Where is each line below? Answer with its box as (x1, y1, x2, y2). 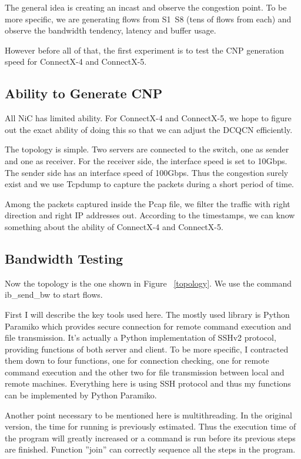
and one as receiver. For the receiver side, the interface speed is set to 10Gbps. (5, 154, 287, 167)
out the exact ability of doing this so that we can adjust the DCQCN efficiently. (5, 123, 293, 135)
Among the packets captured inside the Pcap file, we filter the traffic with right (5, 197, 290, 209)
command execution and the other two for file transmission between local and (5, 365, 285, 378)
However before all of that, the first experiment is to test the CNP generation (5, 44, 285, 56)
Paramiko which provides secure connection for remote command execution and (5, 320, 292, 332)
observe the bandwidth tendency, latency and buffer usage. (5, 24, 216, 36)
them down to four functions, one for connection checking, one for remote (5, 354, 269, 367)
